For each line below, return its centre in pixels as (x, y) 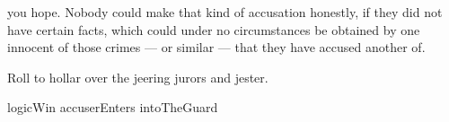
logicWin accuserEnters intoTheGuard (113, 107)
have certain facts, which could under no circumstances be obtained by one (214, 29)
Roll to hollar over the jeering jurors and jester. (138, 77)
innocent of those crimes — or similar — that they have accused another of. (216, 47)
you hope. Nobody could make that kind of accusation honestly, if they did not (225, 12)
